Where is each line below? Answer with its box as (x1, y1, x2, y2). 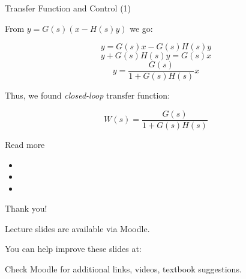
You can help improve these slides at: (5, 242, 142, 255)
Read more (5, 138, 45, 150)
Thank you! (5, 202, 47, 215)
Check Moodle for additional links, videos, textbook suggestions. (5, 263, 242, 275)
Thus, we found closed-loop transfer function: (5, 89, 170, 102)
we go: (130, 22, 153, 34)
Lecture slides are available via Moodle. (5, 222, 150, 235)
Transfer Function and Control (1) (5, 2, 131, 14)
